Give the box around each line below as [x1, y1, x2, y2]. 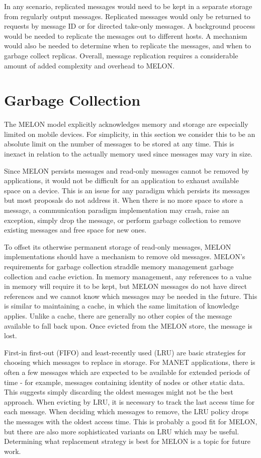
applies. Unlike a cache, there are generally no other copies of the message [4, 310, 232, 321]
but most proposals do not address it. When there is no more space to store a [4, 195, 243, 205]
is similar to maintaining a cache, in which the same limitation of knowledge [4, 300, 239, 311]
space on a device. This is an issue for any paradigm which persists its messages [4, 185, 250, 195]
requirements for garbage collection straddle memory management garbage [4, 261, 234, 271]
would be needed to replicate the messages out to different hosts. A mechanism [4, 30, 247, 41]
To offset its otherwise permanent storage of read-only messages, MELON [4, 241, 231, 252]
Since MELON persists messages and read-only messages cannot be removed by [4, 165, 249, 176]
